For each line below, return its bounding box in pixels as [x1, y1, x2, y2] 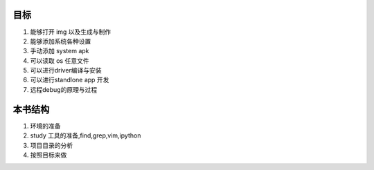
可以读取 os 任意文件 [30, 56, 89, 65]
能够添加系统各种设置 [30, 37, 91, 45]
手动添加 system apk [30, 47, 89, 55]
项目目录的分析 [30, 141, 73, 149]
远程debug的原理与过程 [30, 85, 98, 93]
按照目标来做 [30, 151, 67, 159]
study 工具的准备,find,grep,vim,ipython [30, 131, 141, 140]
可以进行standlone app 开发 [30, 76, 109, 84]
